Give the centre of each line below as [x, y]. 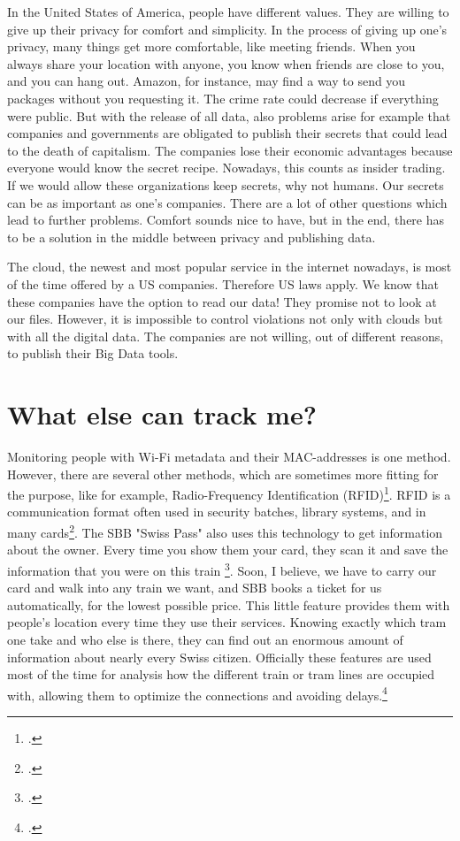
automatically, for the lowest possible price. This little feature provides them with [229, 604]
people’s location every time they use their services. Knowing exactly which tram [227, 622]
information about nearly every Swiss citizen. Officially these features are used [219, 657]
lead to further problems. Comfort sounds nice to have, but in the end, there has [226, 220]
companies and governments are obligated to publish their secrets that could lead [227, 133]
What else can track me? [162, 414]
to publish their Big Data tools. [93, 353]
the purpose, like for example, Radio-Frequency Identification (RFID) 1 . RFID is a [229, 493]
